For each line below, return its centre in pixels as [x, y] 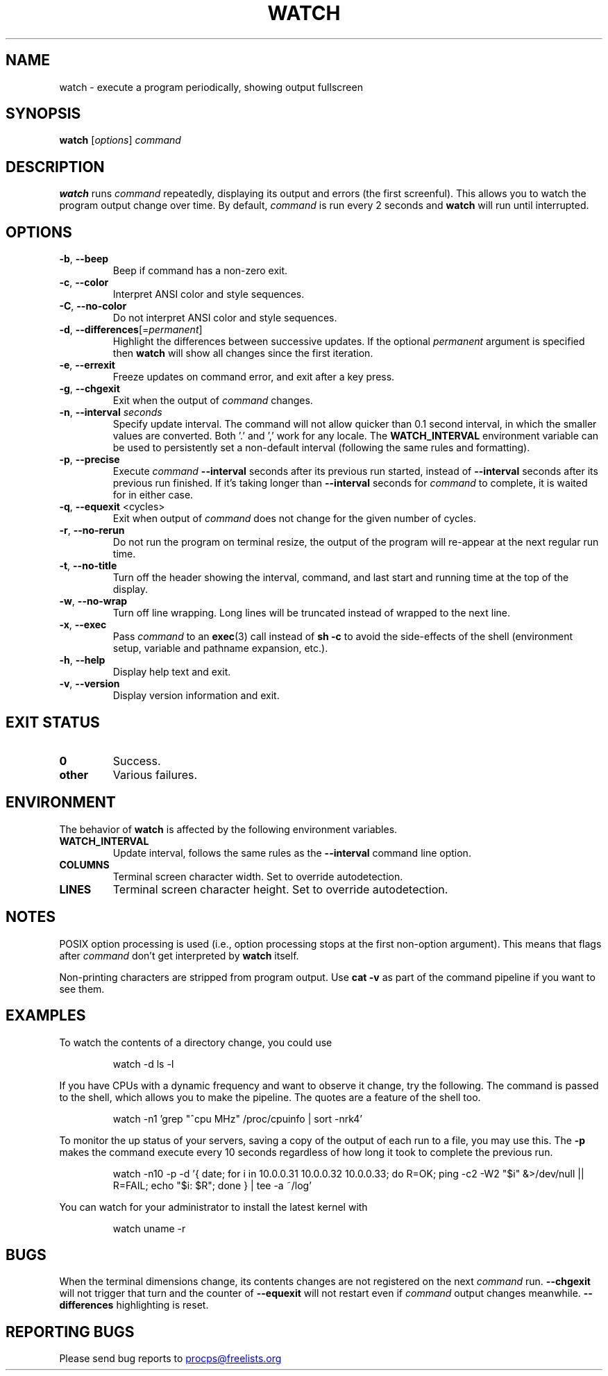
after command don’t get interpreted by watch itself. [179, 955]
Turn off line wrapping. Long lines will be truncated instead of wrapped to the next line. [312, 613]
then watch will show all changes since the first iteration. [243, 353]
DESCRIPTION [55, 167]
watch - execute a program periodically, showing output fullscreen [211, 87]
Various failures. [155, 774]
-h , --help [82, 660]
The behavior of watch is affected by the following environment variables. [228, 829]
